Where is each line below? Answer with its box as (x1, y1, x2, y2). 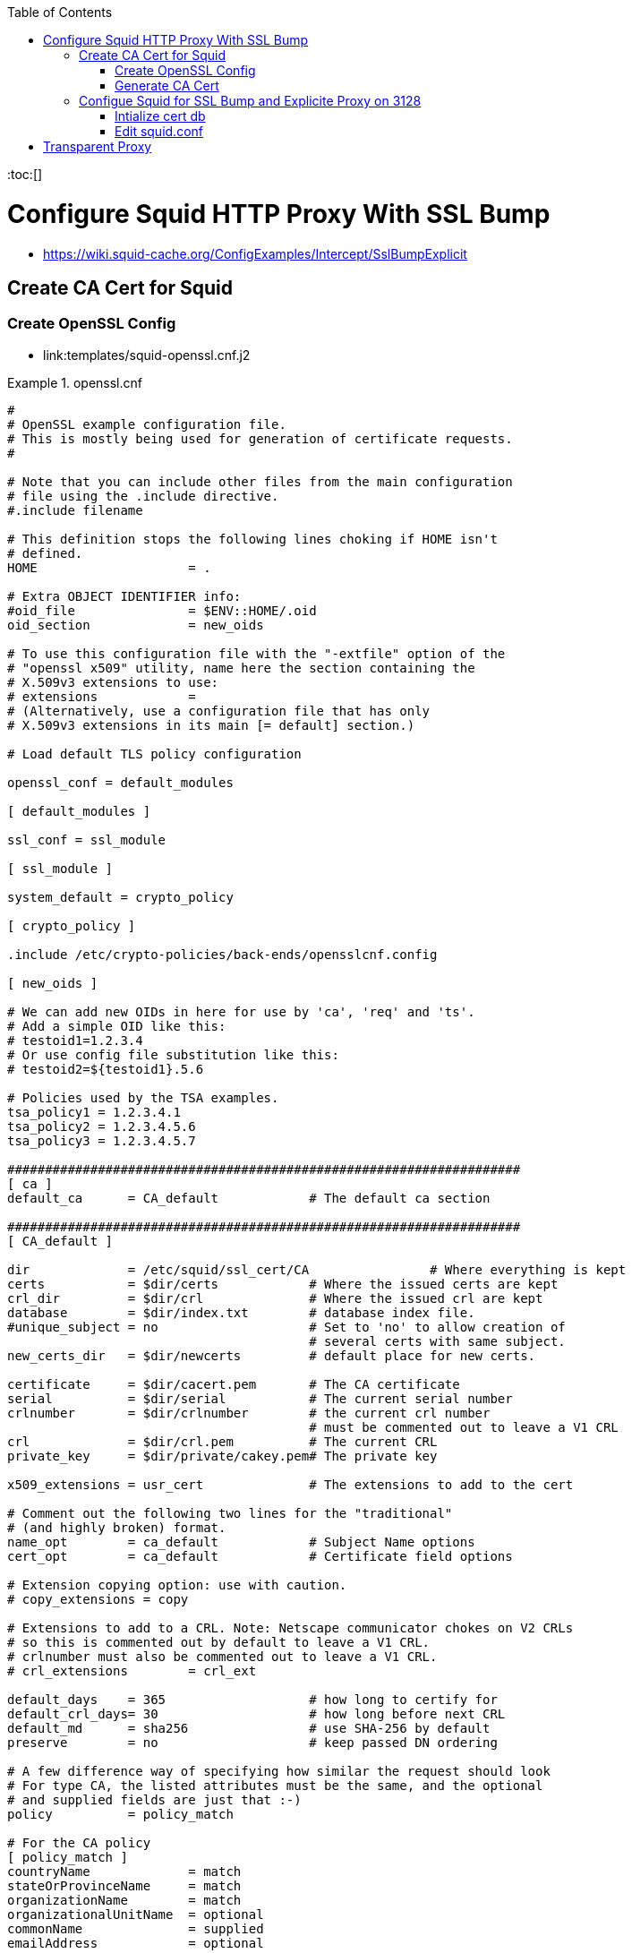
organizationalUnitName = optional (7, 1906, 264, 1922)
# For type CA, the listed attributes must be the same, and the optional (7, 1777, 543, 1793)
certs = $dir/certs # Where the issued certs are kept (7, 1276, 559, 1291)
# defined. (7, 545, 83, 561)
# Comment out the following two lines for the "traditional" (7, 1505, 453, 1520)
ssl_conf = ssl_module (7, 832, 167, 847)
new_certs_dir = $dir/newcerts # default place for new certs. (7, 1348, 536, 1363)
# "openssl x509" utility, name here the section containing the (7, 660, 475, 675)
